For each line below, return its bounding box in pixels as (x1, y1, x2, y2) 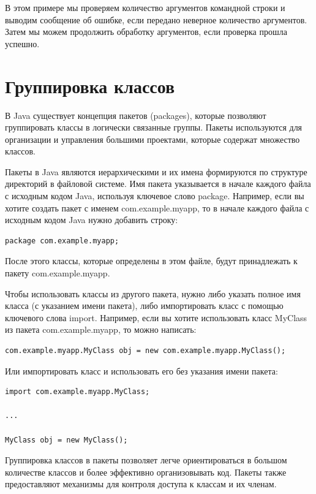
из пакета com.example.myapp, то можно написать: (5, 323, 197, 336)
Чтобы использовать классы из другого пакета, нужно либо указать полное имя (5, 287, 301, 300)
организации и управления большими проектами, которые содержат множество (5, 132, 300, 145)
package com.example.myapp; (5, 236, 119, 245)
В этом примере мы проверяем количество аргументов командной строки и (5, 1, 285, 13)
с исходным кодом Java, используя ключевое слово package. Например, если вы (5, 189, 304, 202)
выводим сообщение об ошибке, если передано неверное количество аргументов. (5, 13, 307, 26)
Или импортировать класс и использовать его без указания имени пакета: (5, 364, 278, 377)
